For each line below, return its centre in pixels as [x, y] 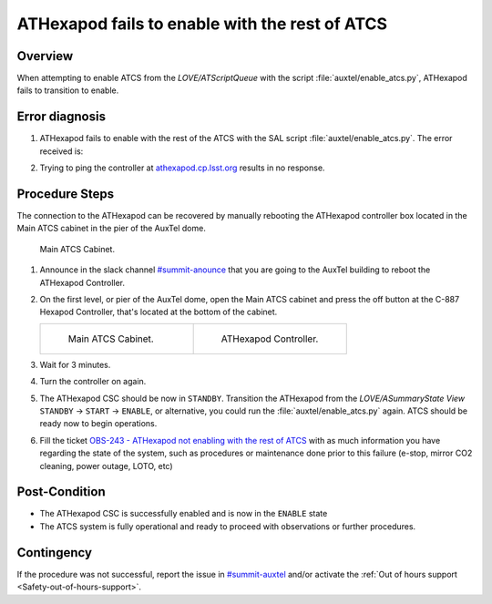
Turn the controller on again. [93, 382]
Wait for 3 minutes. [75, 364]
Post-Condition [61, 492]
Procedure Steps [65, 194]
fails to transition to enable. [68, 90]
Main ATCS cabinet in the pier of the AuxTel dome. [112, 229]
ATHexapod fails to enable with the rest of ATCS [202, 24]
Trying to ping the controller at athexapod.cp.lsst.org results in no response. [182, 168]
